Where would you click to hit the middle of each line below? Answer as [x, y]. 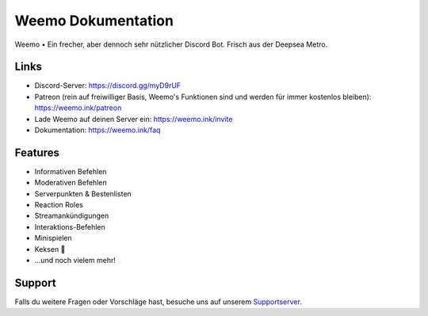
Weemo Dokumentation [94, 21]
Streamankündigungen [72, 216]
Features [37, 152]
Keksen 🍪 [50, 249]
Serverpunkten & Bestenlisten [83, 193]
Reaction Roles [59, 205]
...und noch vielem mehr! [75, 261]
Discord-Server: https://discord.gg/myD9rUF [108, 86]
